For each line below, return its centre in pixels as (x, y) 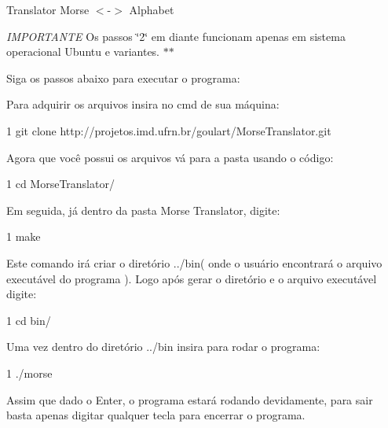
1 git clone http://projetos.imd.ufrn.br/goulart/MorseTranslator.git (169, 130)
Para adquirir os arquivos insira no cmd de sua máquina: (143, 104)
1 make (24, 236)
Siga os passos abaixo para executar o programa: (123, 77)
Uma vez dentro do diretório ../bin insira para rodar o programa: (163, 347)
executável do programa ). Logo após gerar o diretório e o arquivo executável (192, 278)
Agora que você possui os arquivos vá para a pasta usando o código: (170, 157)
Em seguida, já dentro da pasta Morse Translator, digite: (143, 210)
